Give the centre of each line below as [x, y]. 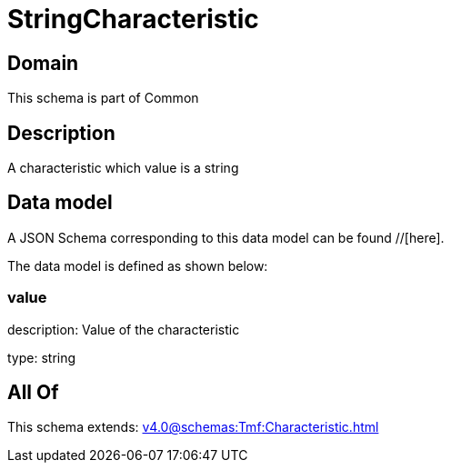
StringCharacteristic [133, 19]
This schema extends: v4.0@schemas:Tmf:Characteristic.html [193, 427]
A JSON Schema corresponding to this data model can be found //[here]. [226, 237]
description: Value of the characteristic [124, 329]
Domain [43, 63]
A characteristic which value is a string [123, 168]
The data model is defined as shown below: [138, 265]
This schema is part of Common [103, 98]
